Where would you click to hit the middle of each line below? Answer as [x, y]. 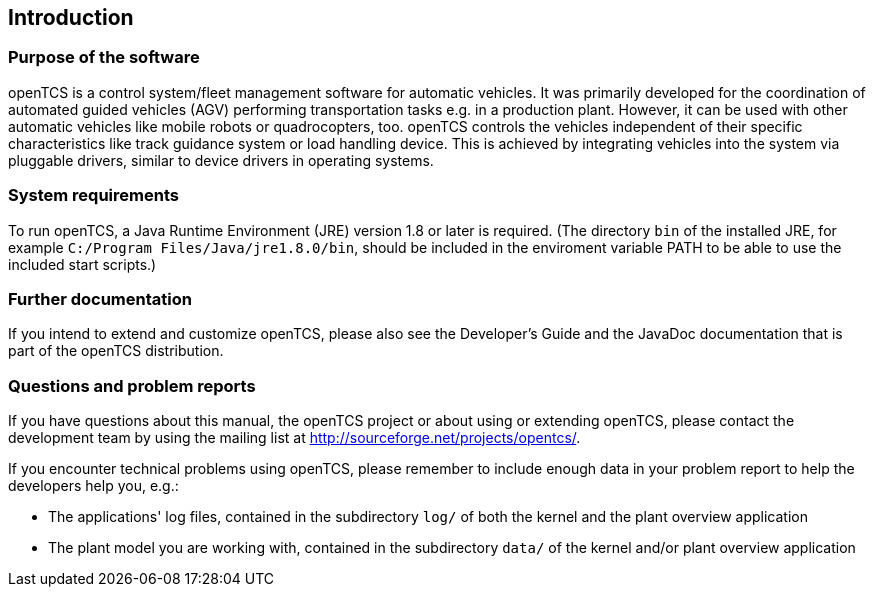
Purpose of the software [104, 57]
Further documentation [100, 298]
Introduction [71, 17]
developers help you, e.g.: [93, 486]
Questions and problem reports [132, 385]
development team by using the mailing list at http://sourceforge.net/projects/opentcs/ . [294, 438]
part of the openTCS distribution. [116, 351]
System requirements [93, 195]
